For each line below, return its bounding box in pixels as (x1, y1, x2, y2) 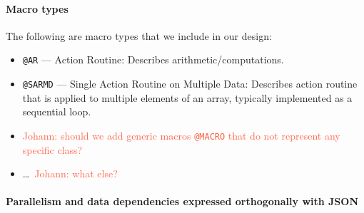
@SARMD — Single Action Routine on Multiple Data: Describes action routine (22, 76, 358, 91)
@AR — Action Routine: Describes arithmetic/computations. (22, 52, 284, 67)
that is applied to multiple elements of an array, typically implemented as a (22, 90, 353, 105)
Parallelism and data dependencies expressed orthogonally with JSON (6, 194, 359, 209)
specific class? (22, 142, 83, 157)
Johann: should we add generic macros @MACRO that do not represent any (22, 128, 340, 142)
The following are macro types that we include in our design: (6, 28, 272, 43)
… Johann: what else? (22, 166, 118, 181)
